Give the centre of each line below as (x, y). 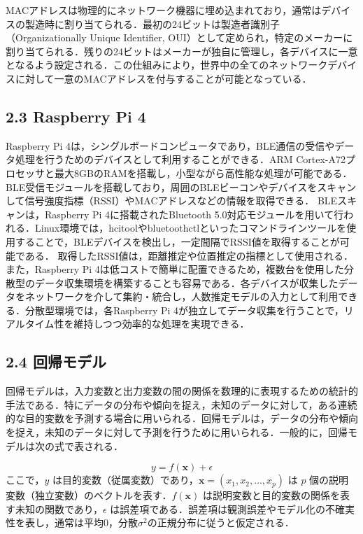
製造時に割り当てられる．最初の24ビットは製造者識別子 (152, 23)
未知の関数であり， (59, 508)
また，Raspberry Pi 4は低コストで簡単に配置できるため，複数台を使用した (175, 269)
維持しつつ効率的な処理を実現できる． (162, 324)
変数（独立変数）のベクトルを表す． (89, 495)
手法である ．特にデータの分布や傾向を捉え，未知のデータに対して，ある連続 (181, 404)
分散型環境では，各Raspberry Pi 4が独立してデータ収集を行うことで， (184, 310)
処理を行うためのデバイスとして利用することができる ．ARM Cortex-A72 (180, 159)
